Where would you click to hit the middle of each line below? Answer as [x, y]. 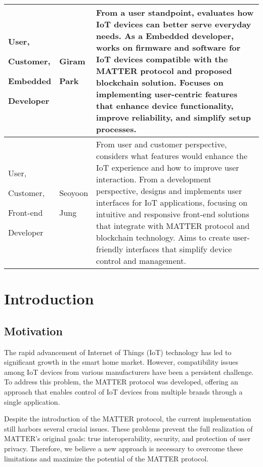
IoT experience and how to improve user [168, 167]
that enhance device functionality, [165, 106]
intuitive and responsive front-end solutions [173, 214]
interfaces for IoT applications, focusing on [172, 202]
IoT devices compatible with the [162, 59]
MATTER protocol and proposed [164, 71]
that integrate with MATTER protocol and [173, 226]
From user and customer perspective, [162, 144]
